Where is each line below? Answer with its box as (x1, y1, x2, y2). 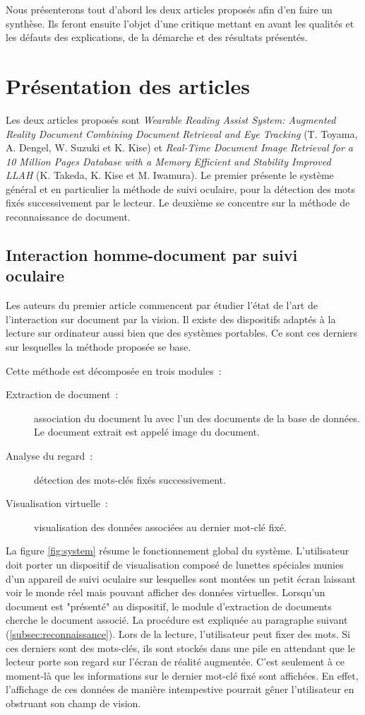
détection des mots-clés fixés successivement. (34, 472, 226, 487)
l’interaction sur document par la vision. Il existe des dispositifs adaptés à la (6, 311, 336, 326)
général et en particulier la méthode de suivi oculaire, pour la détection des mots (6, 181, 356, 196)
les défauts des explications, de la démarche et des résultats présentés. (6, 30, 308, 45)
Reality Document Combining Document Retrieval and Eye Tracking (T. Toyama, (6, 126, 358, 141)
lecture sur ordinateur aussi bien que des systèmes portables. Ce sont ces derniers (6, 325, 358, 340)
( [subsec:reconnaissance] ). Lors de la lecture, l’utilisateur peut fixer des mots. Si (6, 626, 350, 641)
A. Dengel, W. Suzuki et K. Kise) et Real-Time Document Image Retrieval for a (6, 140, 354, 155)
